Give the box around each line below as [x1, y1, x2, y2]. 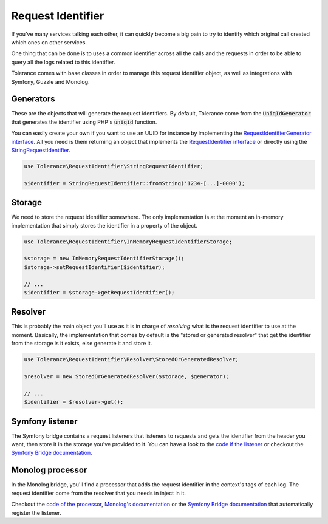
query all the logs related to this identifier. [11, 58, 115, 66]
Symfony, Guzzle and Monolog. [11, 78, 91, 85]
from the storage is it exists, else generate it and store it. [11, 340, 152, 347]
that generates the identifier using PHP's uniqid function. [11, 118, 157, 126]
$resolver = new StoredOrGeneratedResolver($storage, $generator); [24, 373, 230, 379]
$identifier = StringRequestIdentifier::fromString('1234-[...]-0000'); [24, 180, 245, 186]
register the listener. [11, 509, 61, 516]
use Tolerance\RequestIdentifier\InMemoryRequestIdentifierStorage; [24, 238, 233, 245]
